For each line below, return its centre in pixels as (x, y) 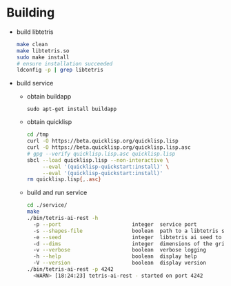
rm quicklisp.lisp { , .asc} (64, 180)
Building (31, 13)
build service (35, 83)
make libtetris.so (43, 51)
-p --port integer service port (115, 224)
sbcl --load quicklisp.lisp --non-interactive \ (98, 160)
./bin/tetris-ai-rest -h (62, 218)
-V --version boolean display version (119, 263)
